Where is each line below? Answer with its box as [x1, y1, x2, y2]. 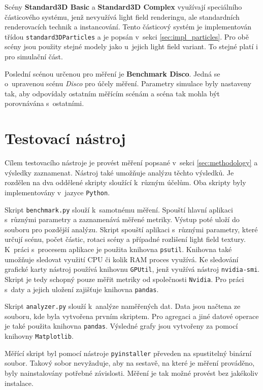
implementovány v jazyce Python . [5, 187, 110, 197]
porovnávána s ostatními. [5, 98, 84, 109]
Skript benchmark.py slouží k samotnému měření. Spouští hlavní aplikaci [5, 204, 233, 215]
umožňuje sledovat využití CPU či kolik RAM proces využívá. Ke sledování [5, 254, 239, 264]
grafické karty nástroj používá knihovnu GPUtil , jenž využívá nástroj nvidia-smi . [5, 264, 260, 274]
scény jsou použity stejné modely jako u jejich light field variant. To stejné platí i [5, 41, 258, 52]
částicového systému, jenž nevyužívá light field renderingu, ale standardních [5, 11, 240, 22]
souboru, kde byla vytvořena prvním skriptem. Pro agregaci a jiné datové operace [5, 310, 259, 321]
